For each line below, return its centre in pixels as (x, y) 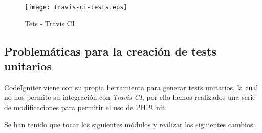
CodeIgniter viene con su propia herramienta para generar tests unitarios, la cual (131, 87)
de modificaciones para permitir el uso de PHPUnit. (86, 107)
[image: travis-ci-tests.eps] (76, 7)
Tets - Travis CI (50, 23)
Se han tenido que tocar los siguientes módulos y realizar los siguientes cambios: (130, 124)
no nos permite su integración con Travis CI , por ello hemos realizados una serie (130, 97)
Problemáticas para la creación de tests (110, 51)
